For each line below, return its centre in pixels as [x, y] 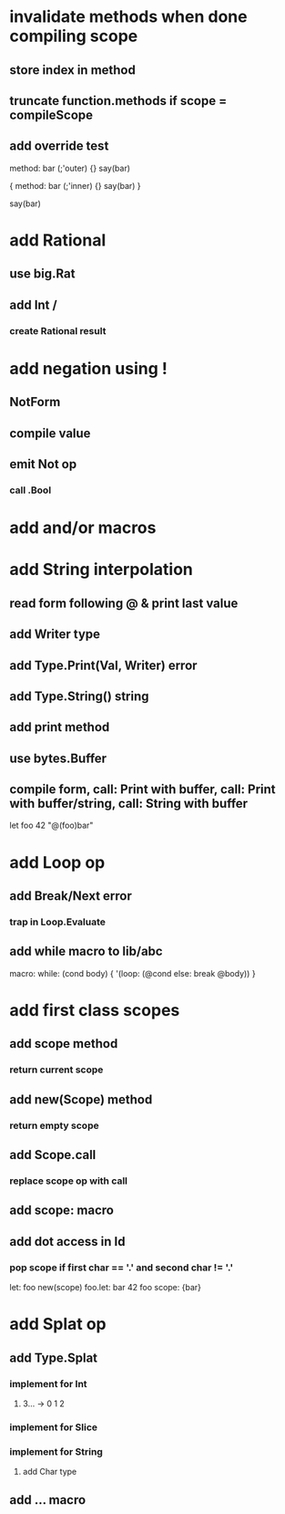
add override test [59, 146]
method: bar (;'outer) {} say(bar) [70, 168]
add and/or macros [83, 528]
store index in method [73, 70]
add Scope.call [53, 1155]
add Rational [58, 240]
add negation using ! [89, 368]
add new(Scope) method [81, 1099]
